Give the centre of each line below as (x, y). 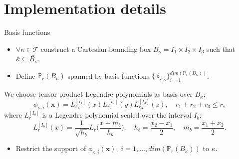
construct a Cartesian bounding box (96, 49)
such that (221, 49)
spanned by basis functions (109, 76)
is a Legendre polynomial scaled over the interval (117, 115)
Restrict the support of (51, 148)
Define (25, 76)
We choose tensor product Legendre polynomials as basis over (99, 94)
